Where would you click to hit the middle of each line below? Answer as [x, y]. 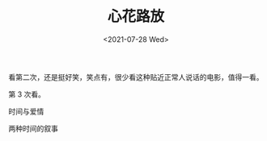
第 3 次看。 [27, 94]
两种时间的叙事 [33, 128]
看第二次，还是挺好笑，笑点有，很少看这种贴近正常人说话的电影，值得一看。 [136, 77]
